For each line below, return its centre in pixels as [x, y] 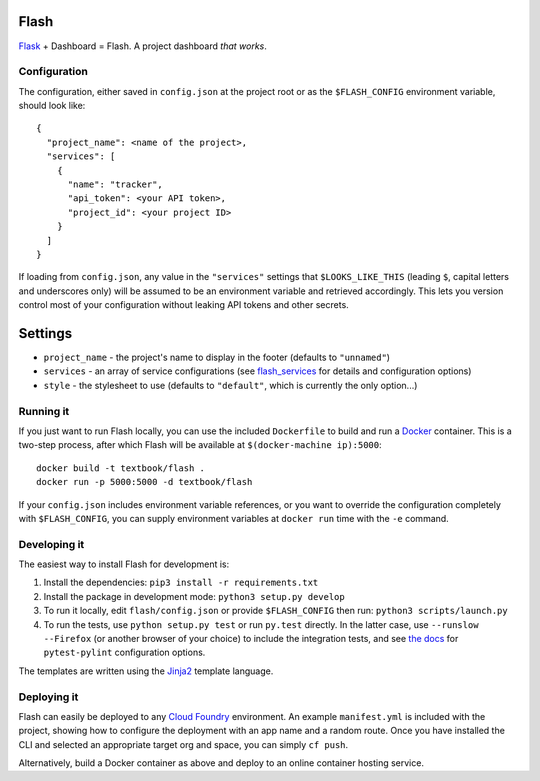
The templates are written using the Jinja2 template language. [146, 671]
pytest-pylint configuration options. [124, 652]
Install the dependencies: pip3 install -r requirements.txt [181, 582]
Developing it [51, 544]
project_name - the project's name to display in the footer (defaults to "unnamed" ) [216, 357]
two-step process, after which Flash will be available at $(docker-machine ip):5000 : [200, 445]
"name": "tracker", [115, 184]
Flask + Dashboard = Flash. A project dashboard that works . [142, 46]
